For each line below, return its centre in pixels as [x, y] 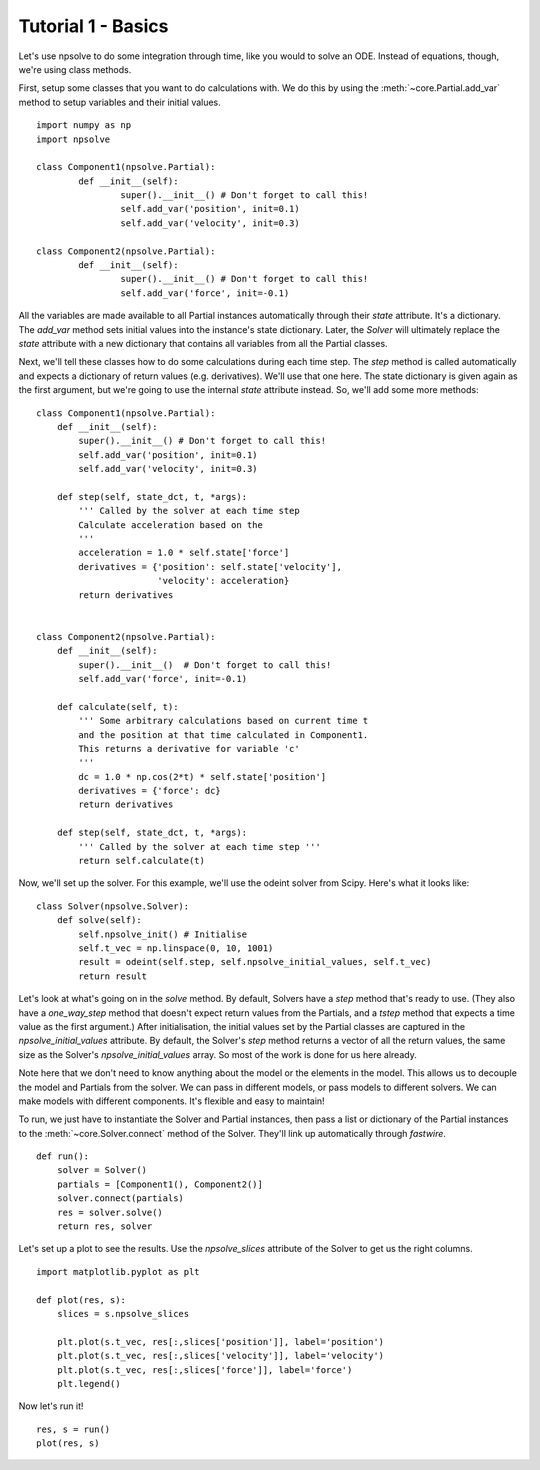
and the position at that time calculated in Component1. [223, 734]
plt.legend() [88, 1383]
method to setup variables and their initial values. [120, 102]
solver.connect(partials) [120, 1198]
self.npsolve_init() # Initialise [163, 934]
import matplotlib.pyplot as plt [118, 1271]
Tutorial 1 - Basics [93, 26]
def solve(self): [99, 920]
